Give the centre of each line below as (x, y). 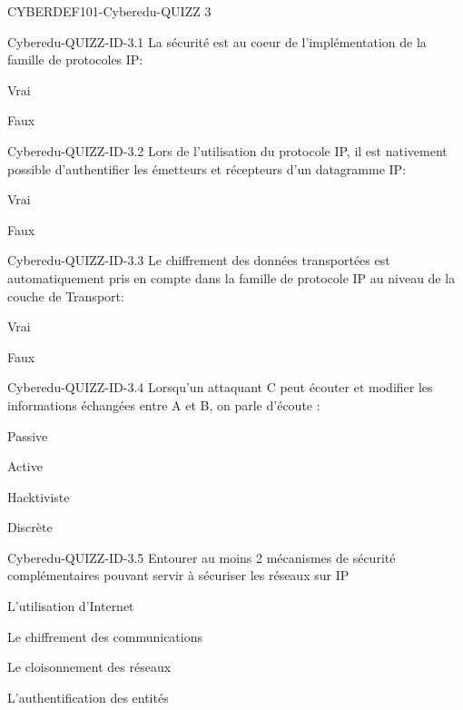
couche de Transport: (66, 296)
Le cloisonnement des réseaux (89, 667)
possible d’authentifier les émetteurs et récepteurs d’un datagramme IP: (207, 168)
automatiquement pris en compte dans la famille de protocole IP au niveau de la (231, 277)
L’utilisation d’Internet (71, 606)
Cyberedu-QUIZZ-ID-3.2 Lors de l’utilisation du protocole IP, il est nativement (227, 150)
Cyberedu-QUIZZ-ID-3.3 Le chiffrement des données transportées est (199, 260)
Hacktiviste (39, 496)
